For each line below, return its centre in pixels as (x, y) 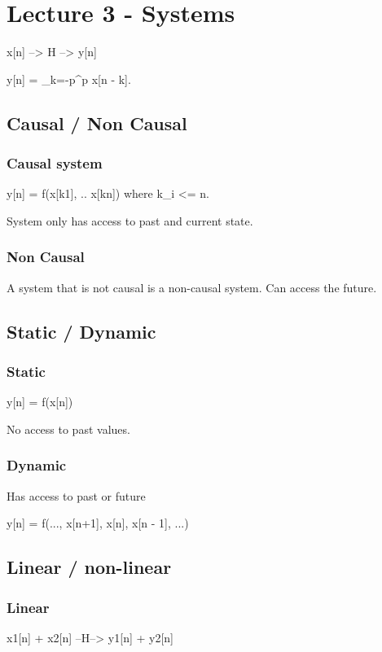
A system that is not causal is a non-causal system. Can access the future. (192, 287)
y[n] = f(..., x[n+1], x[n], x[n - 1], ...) (98, 523)
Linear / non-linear (89, 567)
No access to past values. (68, 429)
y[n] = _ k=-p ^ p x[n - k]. (69, 79)
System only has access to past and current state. (130, 220)
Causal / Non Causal (97, 123)
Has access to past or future (76, 495)
